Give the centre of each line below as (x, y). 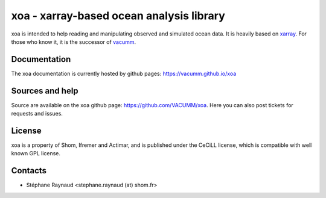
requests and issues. (37, 114)
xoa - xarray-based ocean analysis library (118, 16)
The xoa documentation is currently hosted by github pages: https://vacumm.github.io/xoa (124, 73)
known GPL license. (36, 153)
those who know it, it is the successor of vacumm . (74, 42)
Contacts (29, 171)
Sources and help (45, 91)
